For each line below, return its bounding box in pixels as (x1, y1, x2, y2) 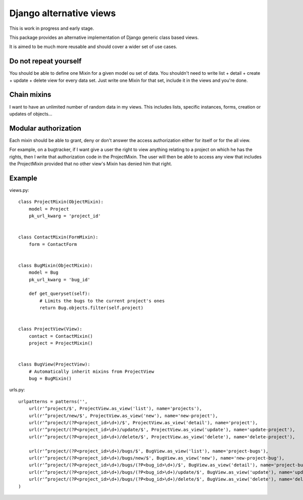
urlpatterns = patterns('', (18, 398, 88, 404)
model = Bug (28, 270, 59, 275)
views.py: (9, 187, 30, 193)
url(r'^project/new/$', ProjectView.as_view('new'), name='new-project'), (28, 413, 218, 419)
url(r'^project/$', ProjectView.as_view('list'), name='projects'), (28, 406, 202, 412)
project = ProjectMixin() (28, 340, 93, 346)
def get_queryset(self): (28, 291, 90, 296)
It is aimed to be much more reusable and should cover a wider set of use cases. (9, 43, 178, 50)
